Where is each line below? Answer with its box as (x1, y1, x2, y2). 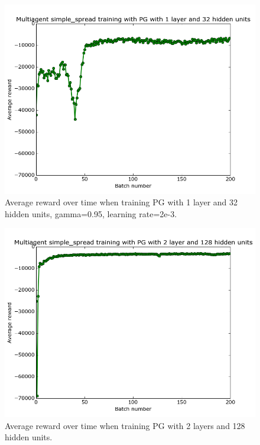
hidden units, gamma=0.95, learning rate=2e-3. (5, 207, 177, 220)
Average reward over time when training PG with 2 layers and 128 (5, 419, 245, 431)
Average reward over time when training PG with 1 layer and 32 (5, 196, 238, 208)
